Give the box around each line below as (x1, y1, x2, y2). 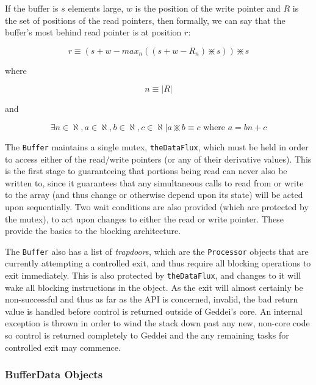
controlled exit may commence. (5, 340, 121, 353)
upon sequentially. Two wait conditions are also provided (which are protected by (5, 200, 309, 213)
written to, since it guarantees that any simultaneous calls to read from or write (5, 176, 304, 189)
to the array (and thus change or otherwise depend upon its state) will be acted (5, 188, 303, 201)
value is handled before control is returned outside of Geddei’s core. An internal (5, 304, 303, 317)
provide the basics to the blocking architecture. (5, 224, 181, 237)
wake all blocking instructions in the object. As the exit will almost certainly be (5, 280, 303, 293)
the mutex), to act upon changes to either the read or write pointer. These (5, 212, 284, 225)
